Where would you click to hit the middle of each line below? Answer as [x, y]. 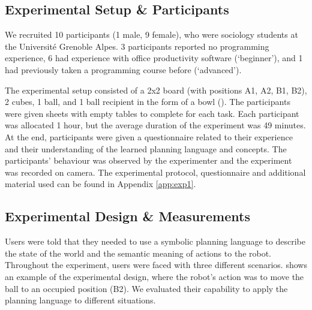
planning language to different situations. [80, 300]
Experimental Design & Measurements [127, 216]
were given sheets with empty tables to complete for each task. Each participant [152, 113]
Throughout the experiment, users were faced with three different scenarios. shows [156, 265]
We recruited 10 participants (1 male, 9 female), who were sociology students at [151, 34]
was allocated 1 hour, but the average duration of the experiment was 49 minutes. [155, 125]
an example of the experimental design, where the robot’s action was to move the [154, 276]
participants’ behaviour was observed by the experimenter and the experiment [148, 160]
